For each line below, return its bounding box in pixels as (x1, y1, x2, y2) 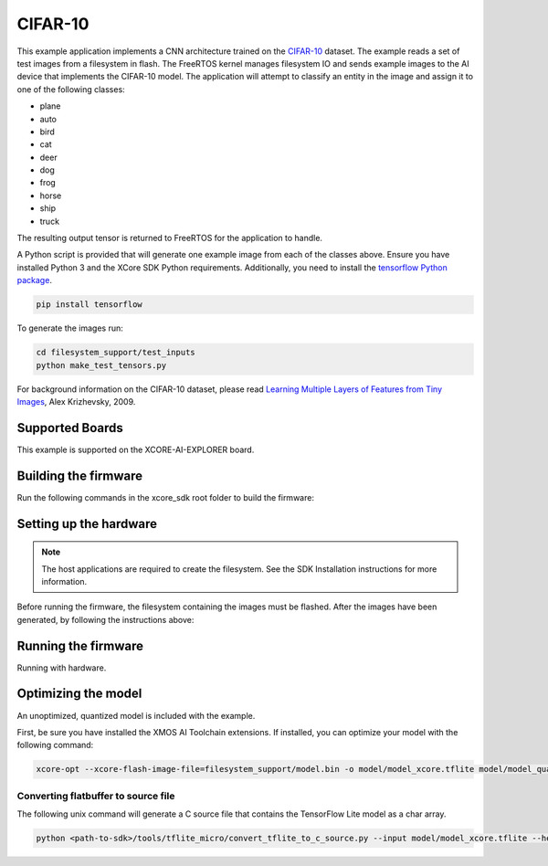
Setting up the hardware (16, 516, 158, 532)
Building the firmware (16, 468, 143, 483)
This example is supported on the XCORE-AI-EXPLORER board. (16, 444, 255, 455)
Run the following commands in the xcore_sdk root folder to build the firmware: (16, 491, 315, 502)
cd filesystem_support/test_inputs (36, 347, 195, 358)
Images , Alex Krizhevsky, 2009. (16, 396, 136, 407)
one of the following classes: (16, 83, 125, 95)
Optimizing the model (16, 686, 142, 702)
